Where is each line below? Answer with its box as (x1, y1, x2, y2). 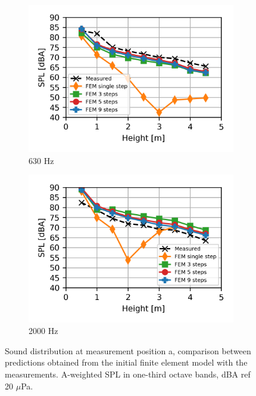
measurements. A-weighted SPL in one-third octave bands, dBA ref (5, 368, 251, 380)
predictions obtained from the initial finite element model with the (5, 356, 248, 369)
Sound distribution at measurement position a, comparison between (5, 344, 251, 357)
